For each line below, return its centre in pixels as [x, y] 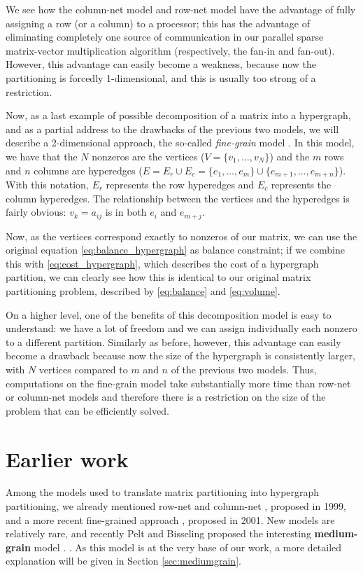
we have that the [42, 156]
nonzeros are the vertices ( [148, 156]
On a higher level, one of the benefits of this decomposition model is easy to [169, 314]
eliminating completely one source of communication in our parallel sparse [165, 37]
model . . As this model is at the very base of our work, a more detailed [188, 547]
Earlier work [67, 458]
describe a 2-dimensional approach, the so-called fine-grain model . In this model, [180, 143]
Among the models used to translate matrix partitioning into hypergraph [163, 492]
